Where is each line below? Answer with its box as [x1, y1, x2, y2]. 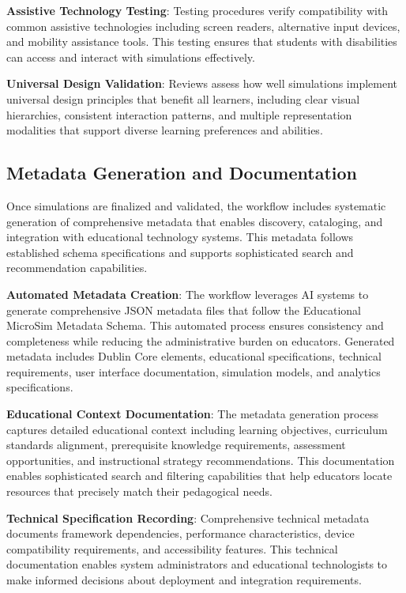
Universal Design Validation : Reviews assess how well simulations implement [6, 75, 398, 92]
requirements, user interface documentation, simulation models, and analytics [6, 363, 381, 380]
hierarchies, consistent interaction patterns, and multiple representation [6, 106, 352, 123]
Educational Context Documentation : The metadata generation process [6, 406, 378, 422]
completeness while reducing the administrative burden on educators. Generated [6, 332, 395, 349]
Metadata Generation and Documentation [6, 161, 357, 185]
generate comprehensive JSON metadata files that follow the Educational [6, 301, 362, 318]
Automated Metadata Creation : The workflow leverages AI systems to [6, 285, 369, 302]
